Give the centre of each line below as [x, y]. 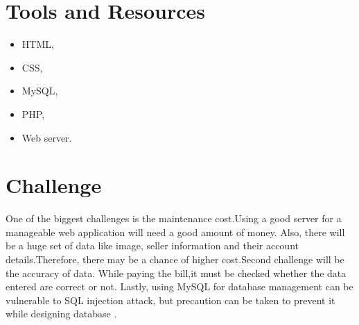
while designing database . [61, 314]
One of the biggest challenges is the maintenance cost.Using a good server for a [174, 218]
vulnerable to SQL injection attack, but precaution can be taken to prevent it [170, 300]
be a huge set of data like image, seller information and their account [152, 245]
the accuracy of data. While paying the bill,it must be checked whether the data [176, 273]
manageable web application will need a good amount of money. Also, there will [175, 232]
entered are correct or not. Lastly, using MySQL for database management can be [179, 286]
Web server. [47, 137]
